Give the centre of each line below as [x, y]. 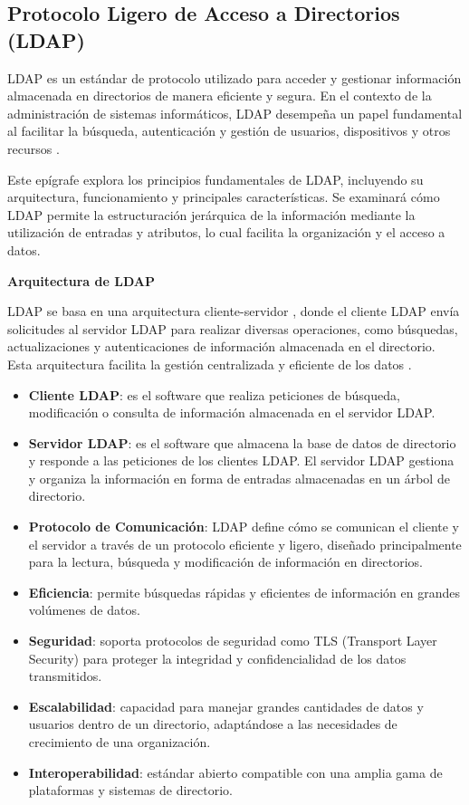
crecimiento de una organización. [120, 742]
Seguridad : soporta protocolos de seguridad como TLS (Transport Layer [233, 641]
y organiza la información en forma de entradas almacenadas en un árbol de [239, 478]
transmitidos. [65, 676]
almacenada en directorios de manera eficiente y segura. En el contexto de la [220, 96]
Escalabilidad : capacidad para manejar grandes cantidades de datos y [226, 706]
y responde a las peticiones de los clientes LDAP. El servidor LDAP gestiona [241, 460]
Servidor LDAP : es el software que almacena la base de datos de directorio [242, 442]
